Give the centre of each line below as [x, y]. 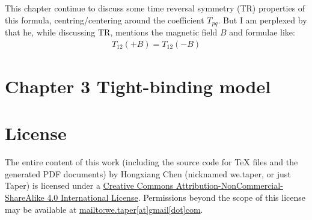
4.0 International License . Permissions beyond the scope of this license [176, 197]
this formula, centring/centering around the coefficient [105, 20]
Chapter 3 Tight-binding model [138, 86]
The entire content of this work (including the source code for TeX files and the [151, 162]
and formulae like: [262, 32]
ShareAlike [25, 197]
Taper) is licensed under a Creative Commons [89, 185]
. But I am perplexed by [262, 20]
